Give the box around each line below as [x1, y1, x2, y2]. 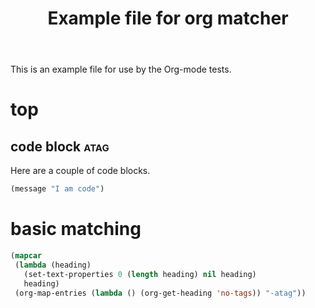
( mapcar [10, 251, 43, 261]
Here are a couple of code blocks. [10, 165, 151, 177]
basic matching [10, 218, 142, 241]
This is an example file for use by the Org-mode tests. [10, 63, 232, 76]
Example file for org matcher [47, 7, 289, 30]
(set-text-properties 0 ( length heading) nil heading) [23, 269, 257, 279]
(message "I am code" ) [10, 184, 105, 194]
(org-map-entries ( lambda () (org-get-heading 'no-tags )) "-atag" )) [14, 288, 307, 298]
